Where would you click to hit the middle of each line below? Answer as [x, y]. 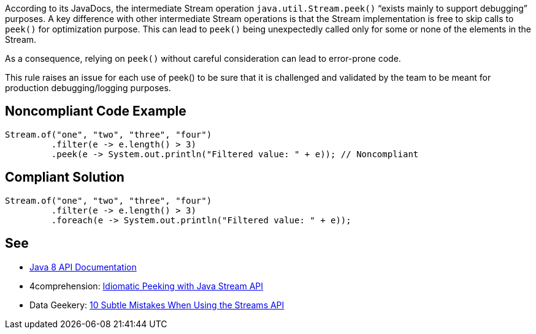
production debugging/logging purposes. [88, 88]
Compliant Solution [65, 177]
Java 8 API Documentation [83, 267]
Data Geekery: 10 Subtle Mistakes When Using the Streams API [157, 305]
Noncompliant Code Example [96, 111]
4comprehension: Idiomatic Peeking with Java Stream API [147, 286]
